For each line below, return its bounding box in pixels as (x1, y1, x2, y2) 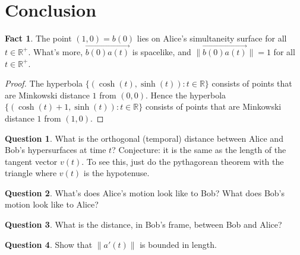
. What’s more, (28, 45, 83, 58)
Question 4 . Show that (5, 238, 93, 250)
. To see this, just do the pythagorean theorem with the (81, 155, 284, 167)
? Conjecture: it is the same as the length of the (112, 144, 286, 156)
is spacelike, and (132, 45, 191, 58)
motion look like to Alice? (5, 198, 99, 211)
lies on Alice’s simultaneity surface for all (137, 32, 287, 44)
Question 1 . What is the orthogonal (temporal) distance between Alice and (5, 132, 283, 144)
